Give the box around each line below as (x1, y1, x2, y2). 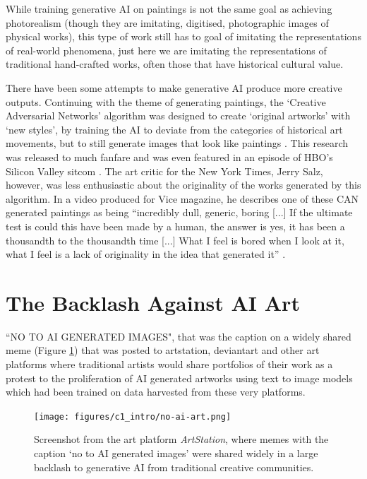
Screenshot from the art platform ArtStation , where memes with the (34, 432, 329, 447)
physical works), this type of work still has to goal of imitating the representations (6, 29, 361, 44)
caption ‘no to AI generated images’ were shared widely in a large (34, 446, 318, 461)
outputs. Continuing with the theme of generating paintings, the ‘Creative (6, 94, 326, 109)
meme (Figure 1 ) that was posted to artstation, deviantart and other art (6, 343, 320, 357)
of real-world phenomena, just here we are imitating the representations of (6, 42, 327, 57)
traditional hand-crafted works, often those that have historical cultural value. (6, 57, 344, 71)
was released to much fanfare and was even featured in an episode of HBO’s (6, 149, 333, 164)
